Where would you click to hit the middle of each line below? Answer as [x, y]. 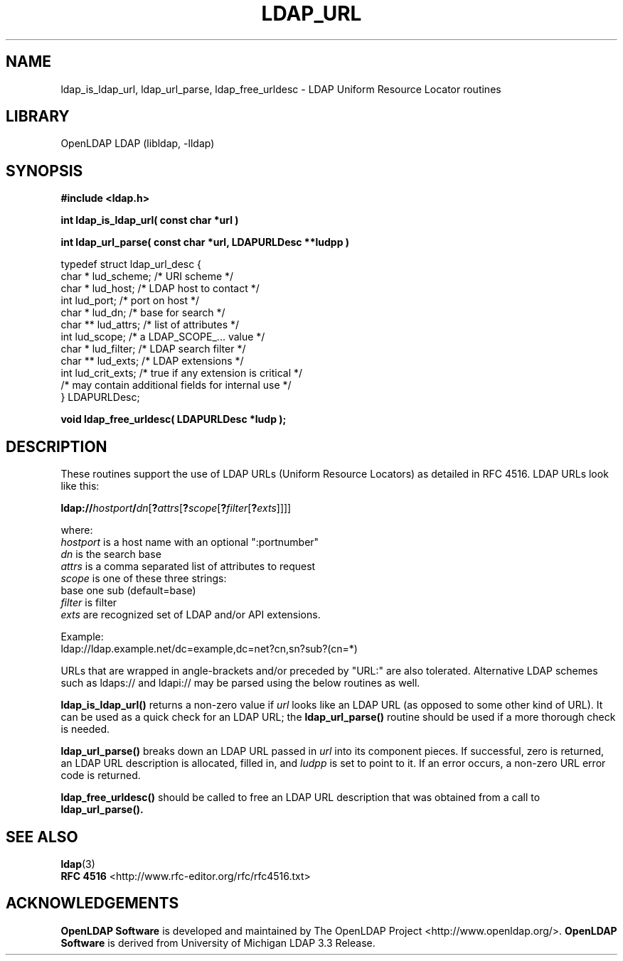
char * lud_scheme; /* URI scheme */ [147, 277]
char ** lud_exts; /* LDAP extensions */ [152, 361]
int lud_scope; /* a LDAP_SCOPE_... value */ [163, 337]
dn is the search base [111, 554]
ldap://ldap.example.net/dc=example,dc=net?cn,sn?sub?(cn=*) [209, 649]
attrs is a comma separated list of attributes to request [188, 567]
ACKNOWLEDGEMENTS [92, 903]
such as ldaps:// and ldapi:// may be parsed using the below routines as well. [240, 683]
